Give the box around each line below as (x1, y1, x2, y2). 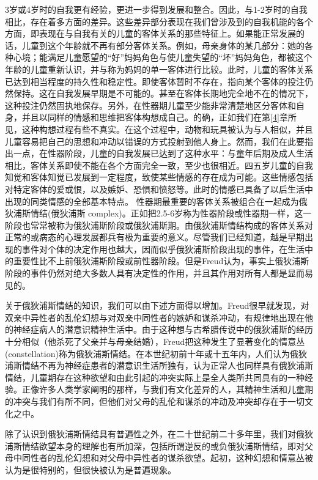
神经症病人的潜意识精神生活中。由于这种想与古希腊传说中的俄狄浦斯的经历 (13, 323, 313, 336)
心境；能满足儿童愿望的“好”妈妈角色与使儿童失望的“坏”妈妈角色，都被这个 (13, 51, 312, 64)
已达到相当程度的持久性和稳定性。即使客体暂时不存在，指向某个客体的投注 (5, 75, 305, 87)
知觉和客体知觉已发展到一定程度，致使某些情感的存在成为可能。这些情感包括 (5, 171, 313, 183)
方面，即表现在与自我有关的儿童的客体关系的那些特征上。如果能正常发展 (5, 27, 296, 40)
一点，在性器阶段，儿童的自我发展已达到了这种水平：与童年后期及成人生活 (13, 147, 313, 160)
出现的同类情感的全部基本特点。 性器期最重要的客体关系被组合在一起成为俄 (5, 194, 308, 207)
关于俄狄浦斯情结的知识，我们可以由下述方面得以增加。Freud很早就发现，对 (5, 299, 309, 312)
